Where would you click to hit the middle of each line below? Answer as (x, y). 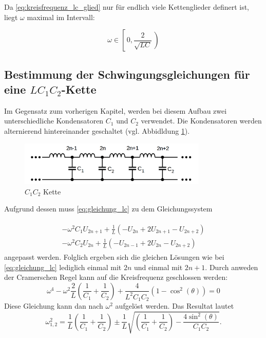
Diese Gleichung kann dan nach (54, 306)
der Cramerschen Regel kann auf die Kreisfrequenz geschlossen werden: (116, 277)
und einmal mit (158, 267)
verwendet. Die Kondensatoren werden (201, 121)
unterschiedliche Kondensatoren (54, 121)
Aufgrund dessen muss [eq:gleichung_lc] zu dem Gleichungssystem (108, 209)
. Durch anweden (232, 267)
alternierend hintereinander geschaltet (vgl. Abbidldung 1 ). (97, 130)
